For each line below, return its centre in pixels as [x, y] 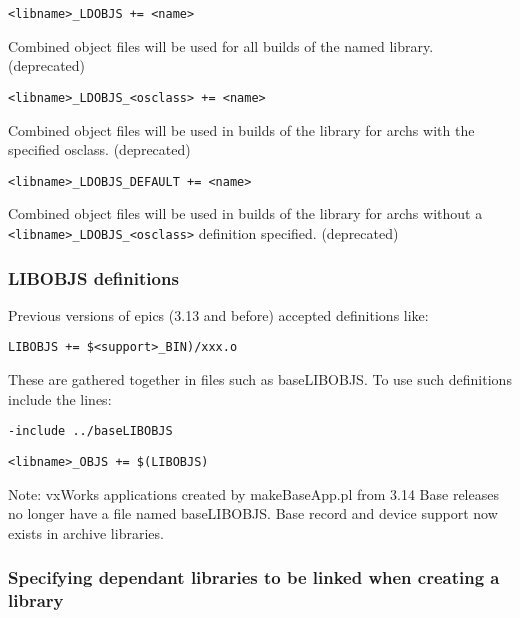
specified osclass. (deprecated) [99, 149]
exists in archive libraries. [86, 532]
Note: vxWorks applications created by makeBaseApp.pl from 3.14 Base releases [253, 493]
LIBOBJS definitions [93, 277]
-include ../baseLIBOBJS [90, 431]
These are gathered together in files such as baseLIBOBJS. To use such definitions [260, 379]
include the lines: [60, 398]
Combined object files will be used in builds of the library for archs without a [245, 213]
